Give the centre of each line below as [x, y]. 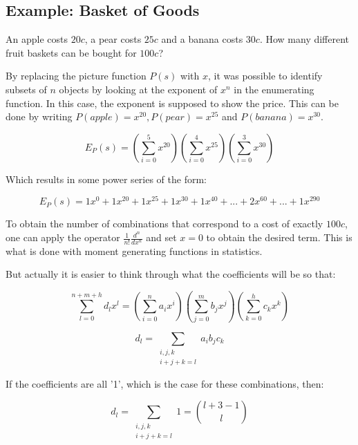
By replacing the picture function [76, 76]
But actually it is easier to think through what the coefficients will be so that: [171, 274]
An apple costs [37, 39]
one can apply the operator [63, 237]
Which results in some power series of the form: [106, 179]
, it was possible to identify [265, 76]
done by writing [39, 116]
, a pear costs [113, 39]
